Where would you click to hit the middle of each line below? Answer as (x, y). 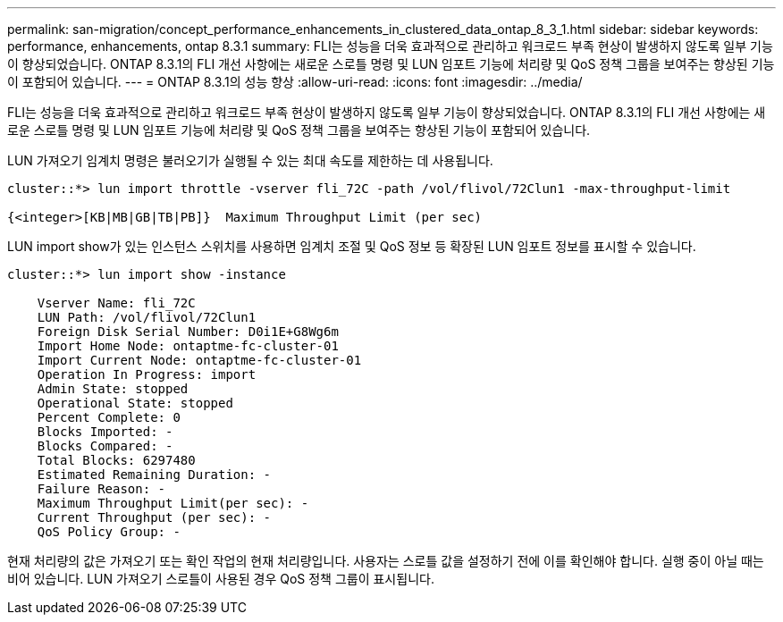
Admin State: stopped (113, 389)
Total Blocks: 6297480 (116, 460)
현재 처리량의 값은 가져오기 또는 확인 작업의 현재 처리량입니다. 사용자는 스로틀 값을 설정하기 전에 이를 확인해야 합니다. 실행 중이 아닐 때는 (386, 561)
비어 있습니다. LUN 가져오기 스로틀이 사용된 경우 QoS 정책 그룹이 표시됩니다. (221, 579)
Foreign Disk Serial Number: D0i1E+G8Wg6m (188, 332)
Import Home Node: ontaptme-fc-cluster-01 (188, 346)
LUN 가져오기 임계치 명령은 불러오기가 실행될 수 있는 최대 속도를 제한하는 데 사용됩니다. (250, 160)
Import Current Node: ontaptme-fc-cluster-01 (199, 360)
